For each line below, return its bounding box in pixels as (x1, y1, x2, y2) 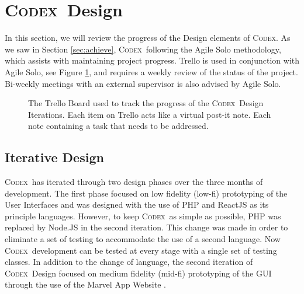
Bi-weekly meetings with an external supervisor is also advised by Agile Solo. (5, 77, 281, 89)
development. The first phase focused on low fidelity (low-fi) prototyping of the (5, 187, 288, 199)
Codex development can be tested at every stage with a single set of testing (5, 244, 277, 256)
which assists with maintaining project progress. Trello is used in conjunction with (5, 54, 300, 66)
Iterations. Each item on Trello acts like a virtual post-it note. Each (28, 108, 271, 120)
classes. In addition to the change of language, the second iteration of (5, 256, 253, 268)
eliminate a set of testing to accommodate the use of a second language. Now (5, 233, 281, 245)
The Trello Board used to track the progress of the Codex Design (28, 97, 264, 109)
